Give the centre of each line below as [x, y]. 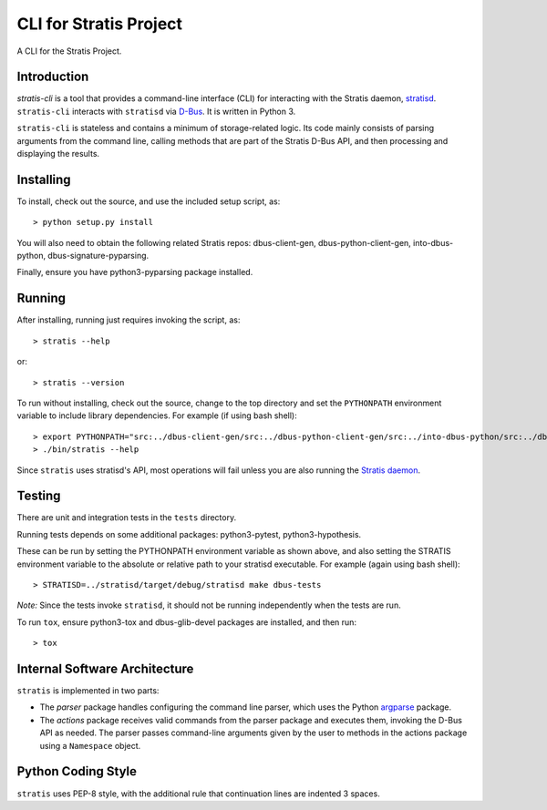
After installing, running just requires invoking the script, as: [129, 320]
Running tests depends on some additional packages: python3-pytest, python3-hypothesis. [189, 534]
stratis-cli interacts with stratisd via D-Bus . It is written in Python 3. [156, 111]
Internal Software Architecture [105, 668]
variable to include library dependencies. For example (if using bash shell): [157, 415]
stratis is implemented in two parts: [88, 691]
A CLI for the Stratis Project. [69, 51]
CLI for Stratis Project [99, 24]
